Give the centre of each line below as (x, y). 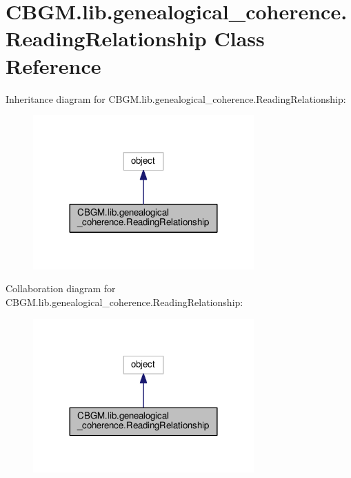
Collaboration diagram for (61, 288)
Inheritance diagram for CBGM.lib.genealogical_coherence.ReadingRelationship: (176, 98)
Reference (53, 65)
